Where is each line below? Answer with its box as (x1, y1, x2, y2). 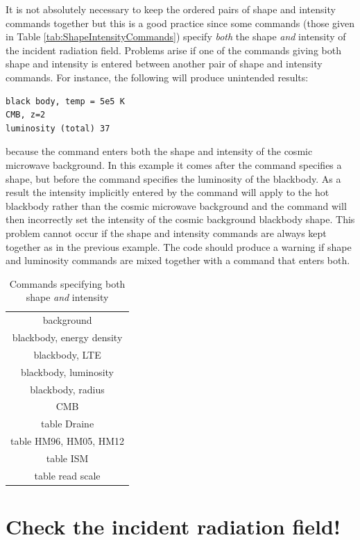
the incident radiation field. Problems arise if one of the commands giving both (6, 42, 341, 57)
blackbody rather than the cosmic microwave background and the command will (6, 198, 347, 213)
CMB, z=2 (6, 110, 46, 120)
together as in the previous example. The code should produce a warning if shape (6, 239, 352, 254)
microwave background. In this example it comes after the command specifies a (6, 157, 342, 172)
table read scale (34, 468, 101, 482)
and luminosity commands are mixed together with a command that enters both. (6, 253, 350, 268)
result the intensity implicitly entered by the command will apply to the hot (6, 185, 329, 199)
